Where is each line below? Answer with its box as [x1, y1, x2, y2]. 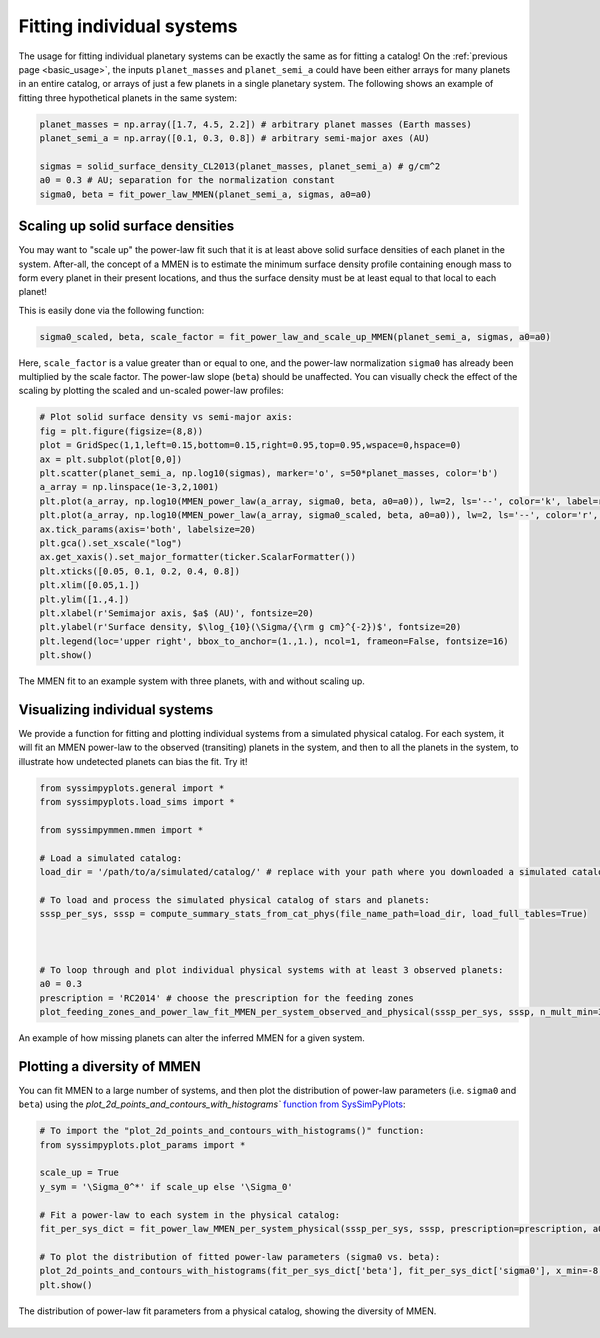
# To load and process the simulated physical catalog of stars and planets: [39, 894, 430, 905]
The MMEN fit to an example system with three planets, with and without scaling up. [18, 675, 365, 687]
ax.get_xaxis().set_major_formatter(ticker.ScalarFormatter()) [39, 551, 357, 563]
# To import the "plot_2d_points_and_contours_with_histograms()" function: [39, 1125, 425, 1137]
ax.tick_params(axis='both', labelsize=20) [39, 523, 257, 535]
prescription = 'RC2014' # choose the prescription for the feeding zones [39, 992, 415, 1004]
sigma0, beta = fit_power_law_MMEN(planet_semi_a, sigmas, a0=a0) [39, 188, 372, 200]
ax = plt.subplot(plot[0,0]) [39, 453, 183, 465]
